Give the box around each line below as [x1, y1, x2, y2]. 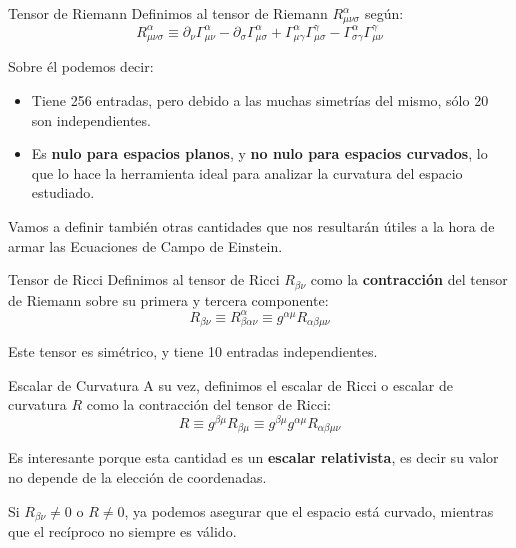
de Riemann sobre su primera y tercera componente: [8, 289, 329, 310]
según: [364, 3, 404, 23]
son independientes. [31, 109, 151, 130]
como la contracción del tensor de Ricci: [86, 394, 331, 415]
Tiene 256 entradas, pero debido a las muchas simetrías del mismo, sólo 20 [31, 90, 489, 110]
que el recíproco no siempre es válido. [8, 521, 237, 542]
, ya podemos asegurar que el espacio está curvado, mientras [124, 500, 494, 521]
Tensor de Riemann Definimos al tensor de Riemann [8, 3, 328, 23]
